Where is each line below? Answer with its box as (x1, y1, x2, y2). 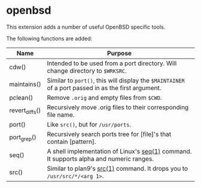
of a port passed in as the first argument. (47, 84, 162, 92)
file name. (47, 110, 75, 119)
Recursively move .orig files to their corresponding (47, 103, 189, 111)
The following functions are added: (6, 35, 93, 42)
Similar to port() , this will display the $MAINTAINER (47, 76, 185, 84)
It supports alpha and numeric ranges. (47, 155, 154, 163)
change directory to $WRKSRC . (47, 66, 127, 75)
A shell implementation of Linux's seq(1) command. (47, 147, 192, 155)
